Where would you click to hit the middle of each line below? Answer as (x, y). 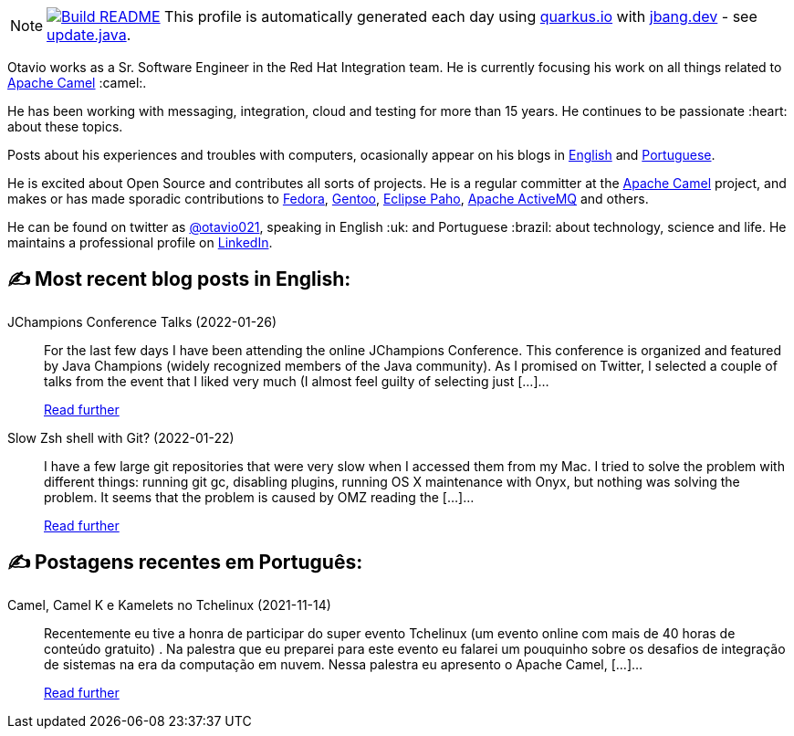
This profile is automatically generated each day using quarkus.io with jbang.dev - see (461, 16)
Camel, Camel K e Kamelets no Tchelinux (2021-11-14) (169, 605)
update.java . (89, 35)
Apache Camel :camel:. (77, 83)
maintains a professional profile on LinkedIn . (140, 242)
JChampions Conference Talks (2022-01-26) (142, 321)
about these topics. (65, 126)
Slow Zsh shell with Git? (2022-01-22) (121, 437)
